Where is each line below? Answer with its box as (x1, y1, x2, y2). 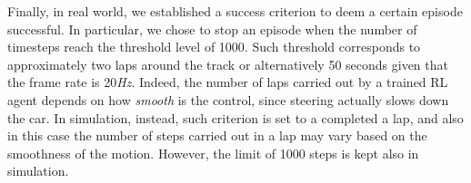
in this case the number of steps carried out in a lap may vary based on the (7, 126, 427, 145)
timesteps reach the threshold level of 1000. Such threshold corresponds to (7, 37, 421, 56)
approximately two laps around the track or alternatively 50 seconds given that (7, 54, 448, 73)
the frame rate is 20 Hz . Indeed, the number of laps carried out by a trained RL (7, 72, 448, 91)
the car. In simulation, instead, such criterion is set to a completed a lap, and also (7, 108, 464, 127)
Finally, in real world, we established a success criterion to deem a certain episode (7, 2, 463, 20)
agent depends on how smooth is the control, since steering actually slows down (7, 90, 449, 109)
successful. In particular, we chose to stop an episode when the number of (7, 19, 417, 38)
